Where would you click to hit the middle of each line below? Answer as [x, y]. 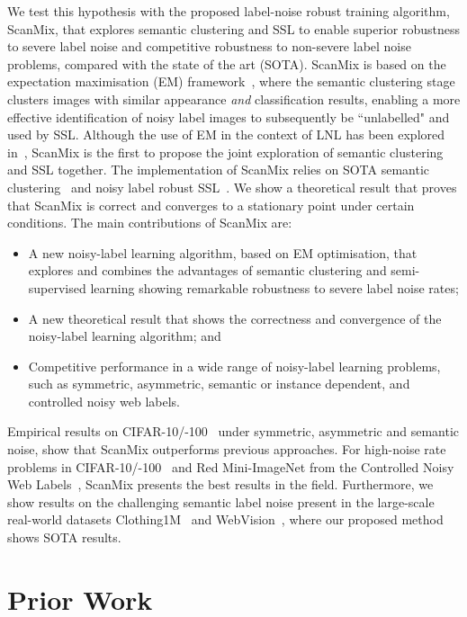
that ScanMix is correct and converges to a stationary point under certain [211, 205]
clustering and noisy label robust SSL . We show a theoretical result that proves [232, 187]
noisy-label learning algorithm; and [125, 336]
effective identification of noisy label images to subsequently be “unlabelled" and [229, 116]
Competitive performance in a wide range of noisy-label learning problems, [234, 366]
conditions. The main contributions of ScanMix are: [150, 223]
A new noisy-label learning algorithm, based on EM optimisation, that [223, 252]
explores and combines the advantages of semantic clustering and [207, 270]
